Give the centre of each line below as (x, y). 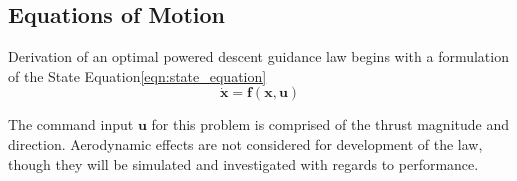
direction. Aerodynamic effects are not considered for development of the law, (245, 143)
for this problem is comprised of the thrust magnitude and (330, 124)
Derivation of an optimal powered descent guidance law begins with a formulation (258, 56)
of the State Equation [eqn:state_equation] (137, 75)
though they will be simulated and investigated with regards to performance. (243, 163)
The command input (71, 124)
